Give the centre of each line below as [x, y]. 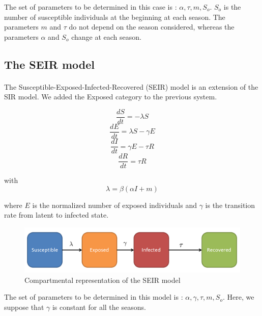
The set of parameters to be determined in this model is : [94, 297]
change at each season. [106, 36]
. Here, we [238, 297]
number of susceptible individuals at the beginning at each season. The [115, 17]
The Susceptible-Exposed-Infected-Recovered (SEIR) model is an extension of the [131, 86]
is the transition [230, 205]
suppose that [24, 307]
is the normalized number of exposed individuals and [115, 205]
